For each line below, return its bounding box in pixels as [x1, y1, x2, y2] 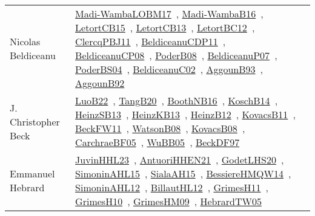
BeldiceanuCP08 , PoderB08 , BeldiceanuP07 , [75, 48, 277, 62]
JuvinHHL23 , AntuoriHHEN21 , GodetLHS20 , [75, 153, 284, 167]
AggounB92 [75, 76, 125, 90]
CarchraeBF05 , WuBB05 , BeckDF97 [75, 135, 240, 149]
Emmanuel [10, 167, 55, 180]
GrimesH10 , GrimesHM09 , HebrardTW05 [75, 194, 262, 208]
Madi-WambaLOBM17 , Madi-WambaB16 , [75, 7, 264, 21]
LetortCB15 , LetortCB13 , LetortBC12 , [75, 21, 255, 34]
